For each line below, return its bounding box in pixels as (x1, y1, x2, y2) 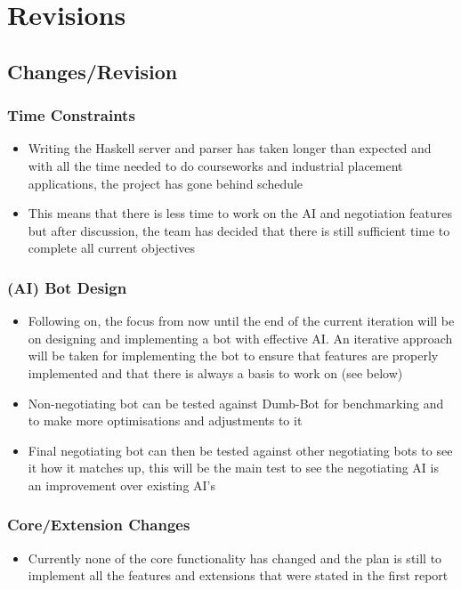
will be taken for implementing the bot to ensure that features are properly (28, 346, 439, 365)
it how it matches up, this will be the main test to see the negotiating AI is (28, 458, 439, 477)
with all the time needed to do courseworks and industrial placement (28, 156, 403, 174)
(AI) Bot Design (7, 276, 127, 298)
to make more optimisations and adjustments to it (28, 411, 303, 430)
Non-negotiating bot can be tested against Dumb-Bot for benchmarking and (28, 393, 444, 412)
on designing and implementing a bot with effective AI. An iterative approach (28, 328, 453, 347)
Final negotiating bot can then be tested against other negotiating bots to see (28, 440, 453, 459)
